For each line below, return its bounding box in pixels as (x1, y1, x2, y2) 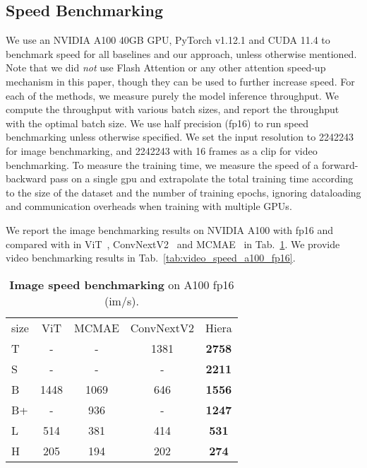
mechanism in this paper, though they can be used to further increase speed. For (6, 74, 355, 88)
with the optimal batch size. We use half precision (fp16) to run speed (6, 115, 308, 130)
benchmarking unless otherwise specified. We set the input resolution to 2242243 (6, 129, 354, 144)
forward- (321, 157, 359, 172)
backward (6, 171, 47, 186)
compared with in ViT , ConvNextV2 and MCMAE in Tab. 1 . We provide (6, 236, 340, 251)
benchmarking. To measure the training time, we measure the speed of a (6, 157, 319, 172)
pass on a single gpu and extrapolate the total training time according (49, 171, 354, 186)
